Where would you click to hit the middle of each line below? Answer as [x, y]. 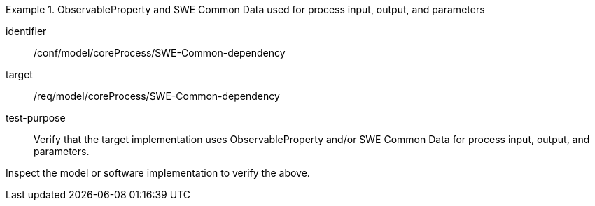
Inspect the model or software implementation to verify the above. [158, 173]
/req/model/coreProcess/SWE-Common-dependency [157, 96]
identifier [26, 31]
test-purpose [36, 118]
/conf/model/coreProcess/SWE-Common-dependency [160, 53]
